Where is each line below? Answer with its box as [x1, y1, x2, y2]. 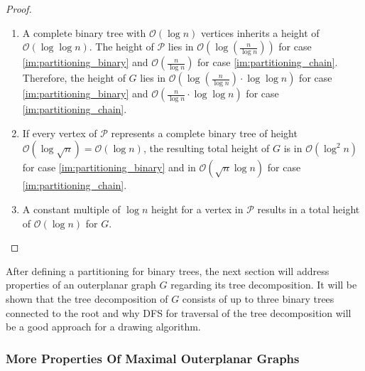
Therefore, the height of [22, 70, 126, 85]
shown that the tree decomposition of [6, 291, 168, 306]
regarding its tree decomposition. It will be [170, 277, 357, 292]
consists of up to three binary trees [182, 291, 334, 306]
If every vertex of [22, 125, 97, 140]
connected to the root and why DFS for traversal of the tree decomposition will [6, 305, 352, 320]
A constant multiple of [22, 201, 121, 216]
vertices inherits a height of [200, 25, 320, 40]
